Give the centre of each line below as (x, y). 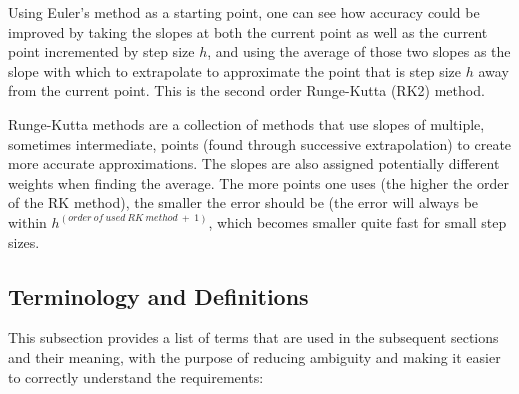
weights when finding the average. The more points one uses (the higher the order (258, 182)
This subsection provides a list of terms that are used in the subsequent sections (253, 337)
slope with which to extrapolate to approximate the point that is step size (235, 70)
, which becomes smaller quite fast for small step (357, 221)
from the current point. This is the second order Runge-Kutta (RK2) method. (246, 90)
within (27, 221)
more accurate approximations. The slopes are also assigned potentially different (254, 163)
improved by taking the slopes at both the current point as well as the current (248, 31)
